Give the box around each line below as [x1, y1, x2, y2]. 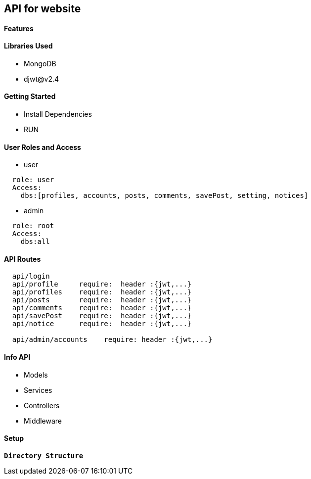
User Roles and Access [4, 143, 81, 151]
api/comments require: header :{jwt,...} [12, 304, 192, 312]
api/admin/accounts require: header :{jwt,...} [12, 335, 213, 344]
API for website [4, 2, 81, 15]
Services [24, 385, 52, 394]
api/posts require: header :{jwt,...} [12, 296, 192, 304]
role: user [12, 176, 54, 184]
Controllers [24, 401, 60, 410]
